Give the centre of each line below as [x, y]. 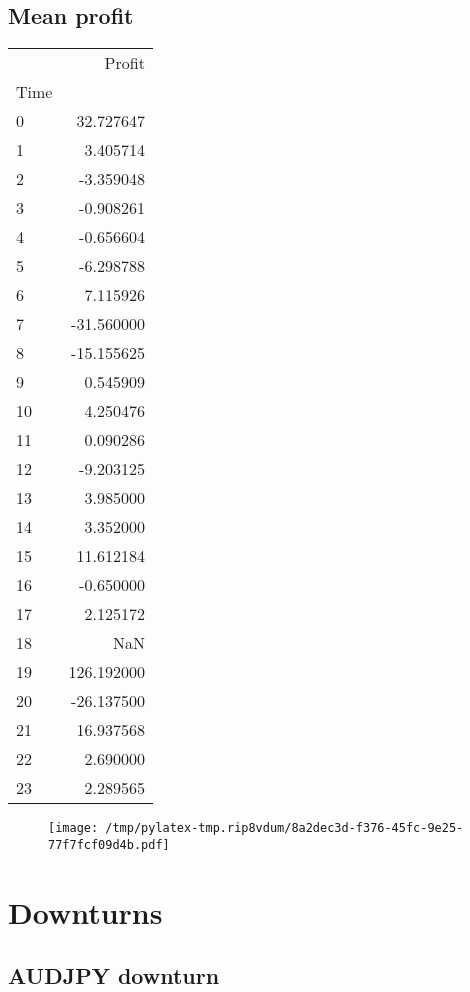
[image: [73, 828]
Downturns [85, 911]
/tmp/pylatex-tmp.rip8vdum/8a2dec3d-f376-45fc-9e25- [284, 828]
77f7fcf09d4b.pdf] [109, 844]
